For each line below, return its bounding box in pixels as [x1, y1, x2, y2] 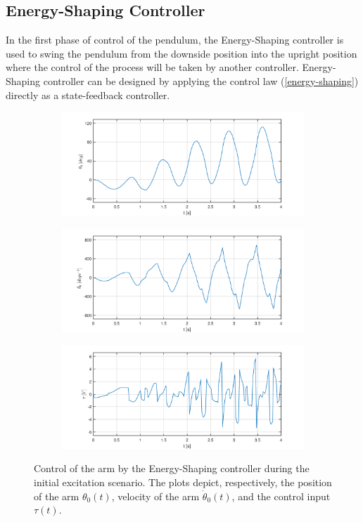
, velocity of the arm [111, 488, 200, 503]
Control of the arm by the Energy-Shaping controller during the [34, 461, 310, 476]
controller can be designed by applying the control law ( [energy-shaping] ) [43, 73, 359, 88]
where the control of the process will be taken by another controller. [6, 60, 299, 74]
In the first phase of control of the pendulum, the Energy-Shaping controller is [6, 32, 344, 47]
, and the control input [231, 488, 331, 503]
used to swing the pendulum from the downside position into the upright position [6, 46, 357, 60]
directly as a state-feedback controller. [6, 87, 170, 102]
